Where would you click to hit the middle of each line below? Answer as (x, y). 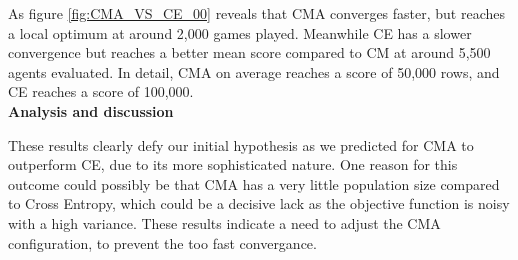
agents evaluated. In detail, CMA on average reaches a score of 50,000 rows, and (254, 71)
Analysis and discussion (91, 110)
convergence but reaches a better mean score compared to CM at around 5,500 (249, 52)
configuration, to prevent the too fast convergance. (162, 242)
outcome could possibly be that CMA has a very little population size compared (254, 183)
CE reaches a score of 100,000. (101, 91)
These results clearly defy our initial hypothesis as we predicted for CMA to (241, 144)
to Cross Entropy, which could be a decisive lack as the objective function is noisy (259, 203)
